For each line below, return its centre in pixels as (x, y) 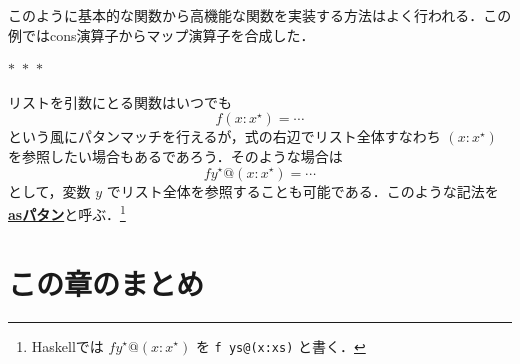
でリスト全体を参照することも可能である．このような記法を (302, 190)
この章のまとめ (106, 282)
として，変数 (49, 190)
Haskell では (67, 345)
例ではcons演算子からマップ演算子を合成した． (161, 34)
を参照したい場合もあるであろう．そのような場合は (175, 155)
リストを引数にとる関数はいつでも (120, 101)
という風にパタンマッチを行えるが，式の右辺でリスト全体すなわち (224, 136)
